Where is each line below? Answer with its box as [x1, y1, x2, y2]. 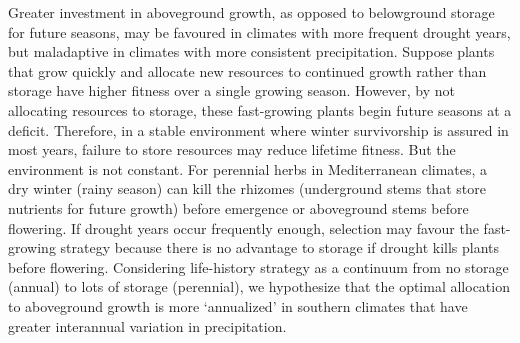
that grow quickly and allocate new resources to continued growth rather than [8, 60, 487, 81]
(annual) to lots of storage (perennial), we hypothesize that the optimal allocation [8, 276, 510, 297]
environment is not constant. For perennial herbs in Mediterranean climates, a [8, 158, 488, 179]
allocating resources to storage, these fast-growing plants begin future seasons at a [8, 99, 512, 120]
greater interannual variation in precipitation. [8, 315, 287, 336]
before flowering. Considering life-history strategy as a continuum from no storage [8, 256, 509, 277]
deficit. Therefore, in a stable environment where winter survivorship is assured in [8, 119, 509, 140]
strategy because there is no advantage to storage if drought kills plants [60, 237, 500, 258]
